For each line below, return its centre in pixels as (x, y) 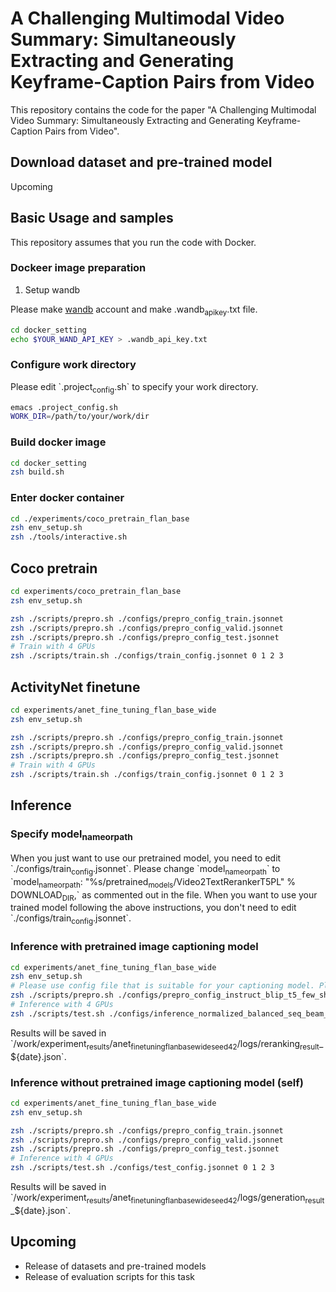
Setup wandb (52, 289)
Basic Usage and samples (92, 218)
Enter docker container (67, 498)
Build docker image (58, 442)
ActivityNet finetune (75, 687)
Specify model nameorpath (71, 835)
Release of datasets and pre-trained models (115, 1266)
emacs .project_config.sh (64, 407)
